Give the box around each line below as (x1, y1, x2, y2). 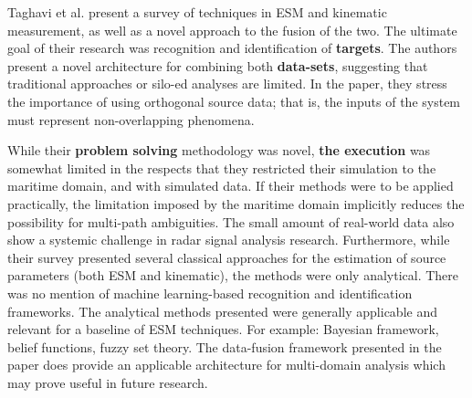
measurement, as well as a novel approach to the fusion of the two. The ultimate (7, 20, 457, 39)
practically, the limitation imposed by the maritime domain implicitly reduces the (7, 194, 465, 213)
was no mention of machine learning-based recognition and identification (7, 283, 413, 302)
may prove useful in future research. (7, 372, 208, 392)
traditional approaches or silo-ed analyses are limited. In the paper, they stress (7, 74, 447, 93)
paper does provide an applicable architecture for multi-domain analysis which (7, 355, 446, 374)
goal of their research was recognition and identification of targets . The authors (7, 38, 457, 58)
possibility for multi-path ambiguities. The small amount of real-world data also (7, 212, 455, 231)
